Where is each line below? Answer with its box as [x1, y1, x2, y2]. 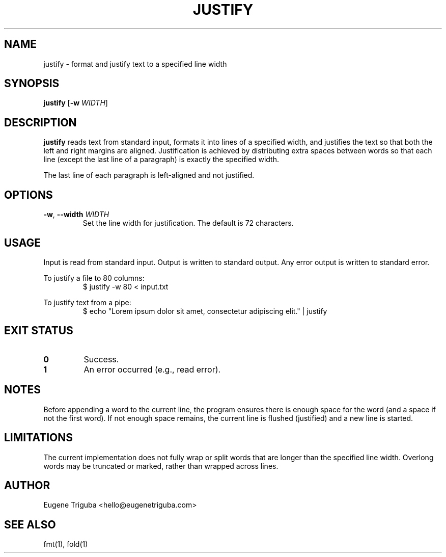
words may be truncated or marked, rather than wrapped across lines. [43, 461, 278, 470]
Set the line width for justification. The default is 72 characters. [82, 219, 294, 228]
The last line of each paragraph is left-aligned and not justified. [43, 171, 255, 180]
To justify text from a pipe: [43, 298, 131, 307]
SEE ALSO [4, 518, 56, 531]
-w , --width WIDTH [43, 210, 109, 219]
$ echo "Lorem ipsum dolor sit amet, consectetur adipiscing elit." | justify [82, 306, 327, 315]
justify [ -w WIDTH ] [43, 98, 108, 108]
